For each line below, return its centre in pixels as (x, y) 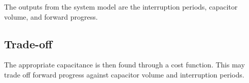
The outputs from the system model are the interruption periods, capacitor (121, 7)
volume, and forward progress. (51, 16)
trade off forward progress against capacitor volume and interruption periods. (124, 74)
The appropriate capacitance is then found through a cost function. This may (124, 65)
